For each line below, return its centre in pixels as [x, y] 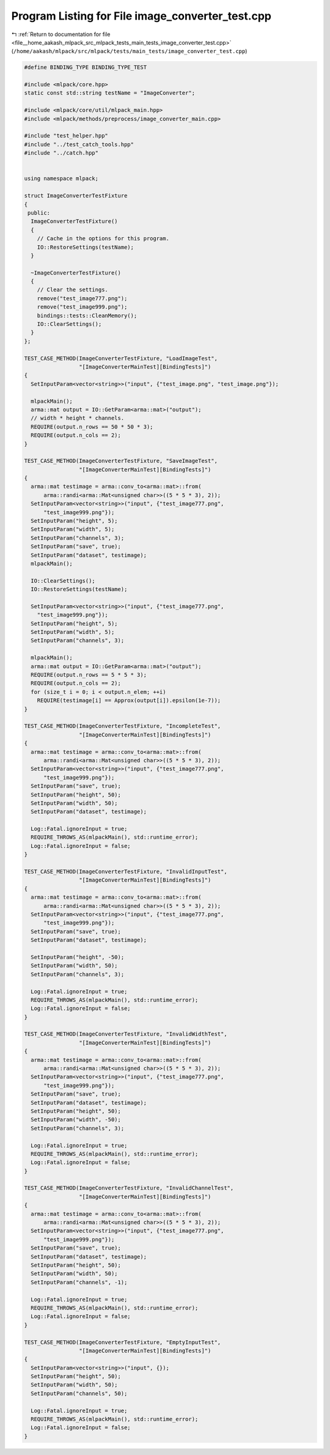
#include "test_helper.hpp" [66, 136]
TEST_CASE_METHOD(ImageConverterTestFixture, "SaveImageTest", [121, 461]
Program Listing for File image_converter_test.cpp [141, 16]
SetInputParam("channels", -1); [79, 1282]
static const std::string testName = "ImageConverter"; [110, 93]
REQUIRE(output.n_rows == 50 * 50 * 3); [92, 427]
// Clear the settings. [72, 290]
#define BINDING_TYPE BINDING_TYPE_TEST [85, 68]
